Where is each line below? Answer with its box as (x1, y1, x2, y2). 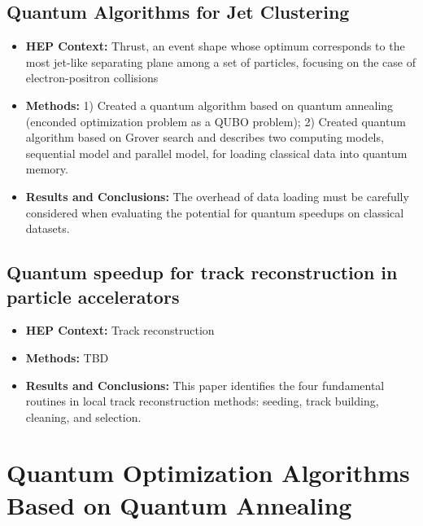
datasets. (25, 220, 70, 237)
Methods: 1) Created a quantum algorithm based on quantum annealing (25, 96, 394, 113)
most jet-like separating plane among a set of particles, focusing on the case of (25, 53, 416, 70)
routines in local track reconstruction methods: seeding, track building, (25, 392, 379, 410)
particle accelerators (7, 283, 180, 309)
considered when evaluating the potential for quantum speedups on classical (25, 204, 404, 221)
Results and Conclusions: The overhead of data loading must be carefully (25, 187, 409, 204)
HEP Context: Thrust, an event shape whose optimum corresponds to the (25, 37, 405, 55)
